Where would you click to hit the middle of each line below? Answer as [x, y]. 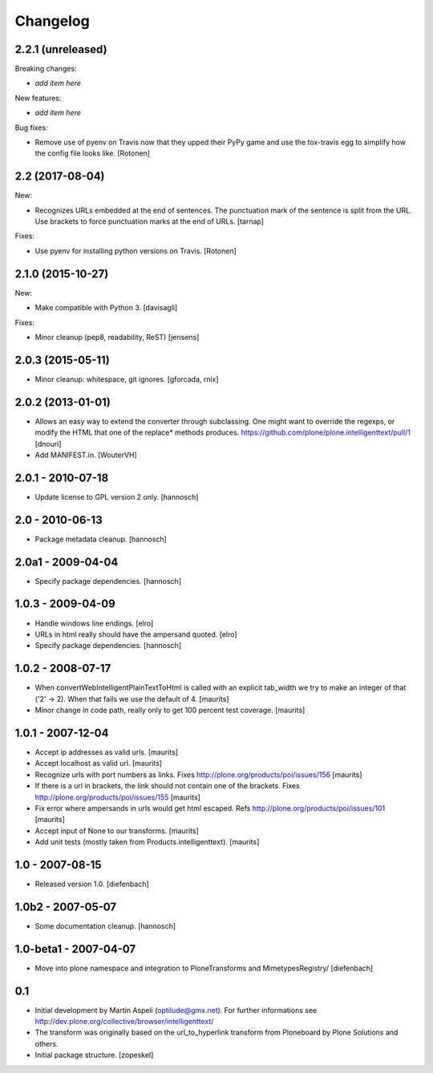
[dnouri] [48, 443]
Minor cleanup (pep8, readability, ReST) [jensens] [117, 337]
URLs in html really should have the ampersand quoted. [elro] [136, 634]
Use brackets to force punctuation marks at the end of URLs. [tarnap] [150, 221]
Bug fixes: [31, 128]
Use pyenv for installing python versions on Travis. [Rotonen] [136, 251]
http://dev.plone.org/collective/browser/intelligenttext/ [124, 1022]
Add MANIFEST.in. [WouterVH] [86, 455]
